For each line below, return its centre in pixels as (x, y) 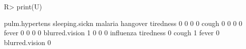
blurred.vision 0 (28, 42)
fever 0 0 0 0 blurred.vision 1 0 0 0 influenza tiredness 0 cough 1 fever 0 (112, 33)
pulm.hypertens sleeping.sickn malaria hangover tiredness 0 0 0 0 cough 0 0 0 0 (123, 23)
